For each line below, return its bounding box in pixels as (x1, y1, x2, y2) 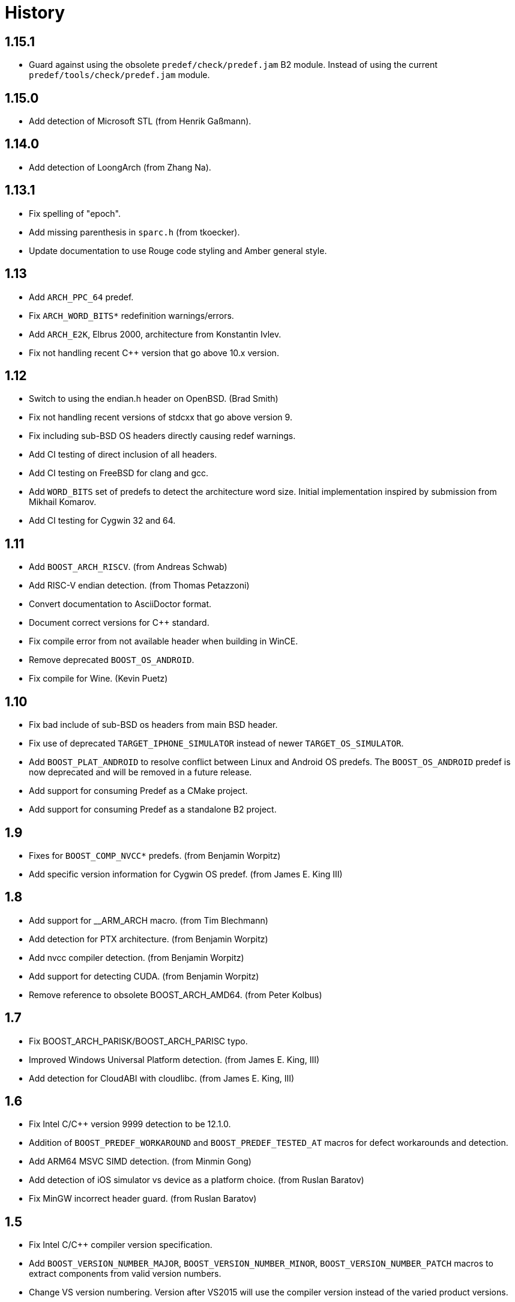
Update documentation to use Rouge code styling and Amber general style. (29, 245, 327, 256)
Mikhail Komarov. (29, 497, 97, 507)
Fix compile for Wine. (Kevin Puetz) (29, 673, 168, 684)
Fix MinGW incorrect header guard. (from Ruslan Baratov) (29, 1193, 257, 1204)
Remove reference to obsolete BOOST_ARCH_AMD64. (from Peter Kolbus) (29, 989, 322, 1000)
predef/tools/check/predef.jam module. (29, 70, 210, 80)
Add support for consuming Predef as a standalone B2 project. (29, 804, 277, 815)
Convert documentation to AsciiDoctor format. (29, 599, 212, 610)
